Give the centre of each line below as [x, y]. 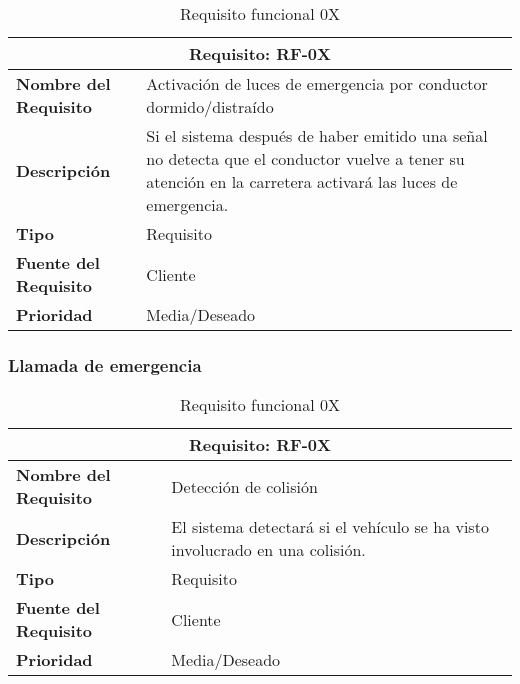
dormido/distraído [210, 106]
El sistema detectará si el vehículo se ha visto [330, 527]
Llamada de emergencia [105, 364]
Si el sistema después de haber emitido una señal [317, 135]
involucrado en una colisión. [268, 550]
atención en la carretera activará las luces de [302, 181]
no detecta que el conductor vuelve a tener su [305, 158]
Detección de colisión [244, 486]
